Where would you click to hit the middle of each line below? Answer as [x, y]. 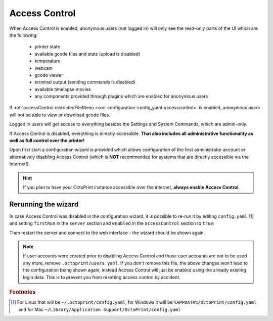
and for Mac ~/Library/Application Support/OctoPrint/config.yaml [100, 309]
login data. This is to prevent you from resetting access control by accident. [102, 277]
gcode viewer [49, 75]
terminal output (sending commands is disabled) [85, 82]
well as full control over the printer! [47, 141]
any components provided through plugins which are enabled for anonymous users [121, 97]
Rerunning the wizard [44, 204]
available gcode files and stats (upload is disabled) [87, 54]
